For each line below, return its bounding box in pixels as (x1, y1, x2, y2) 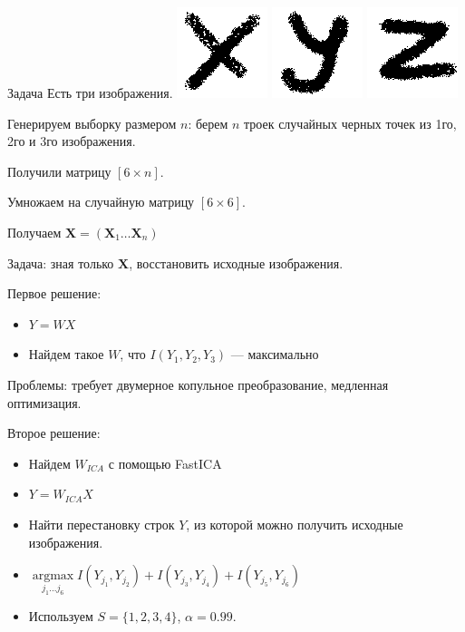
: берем (188, 113, 228, 132)
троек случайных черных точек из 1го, (244, 113, 457, 132)
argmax (32, 569, 74, 583)
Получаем (7, 222, 62, 241)
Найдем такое (28, 345, 104, 364)
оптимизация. (7, 393, 82, 412)
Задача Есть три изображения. (7, 83, 173, 102)
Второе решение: (7, 423, 101, 442)
